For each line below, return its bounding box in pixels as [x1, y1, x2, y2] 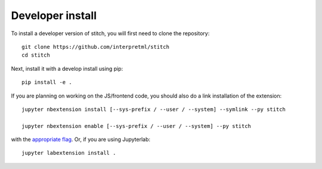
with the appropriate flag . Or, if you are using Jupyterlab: [11, 136, 151, 143]
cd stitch [21, 52, 50, 59]
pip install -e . [21, 79, 72, 86]
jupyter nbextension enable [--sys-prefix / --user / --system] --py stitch [21, 123, 252, 129]
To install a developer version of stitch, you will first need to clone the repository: [11, 30, 210, 37]
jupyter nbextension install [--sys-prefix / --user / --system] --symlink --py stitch [21, 106, 286, 112]
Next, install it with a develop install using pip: [11, 65, 123, 72]
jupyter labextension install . [21, 149, 116, 157]
